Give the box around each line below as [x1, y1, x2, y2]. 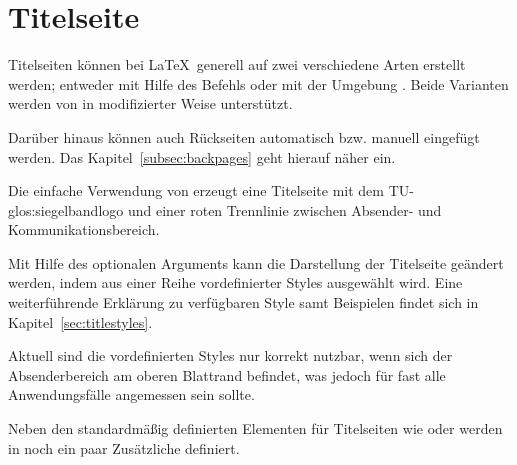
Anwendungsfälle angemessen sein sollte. [8, 384, 255, 405]
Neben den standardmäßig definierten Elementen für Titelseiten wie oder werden [8, 418, 503, 439]
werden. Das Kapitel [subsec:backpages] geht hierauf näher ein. [8, 146, 396, 167]
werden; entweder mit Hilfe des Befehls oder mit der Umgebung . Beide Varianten [8, 73, 509, 94]
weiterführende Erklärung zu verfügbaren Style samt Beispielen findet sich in [8, 292, 479, 313]
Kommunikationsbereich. [8, 219, 160, 240]
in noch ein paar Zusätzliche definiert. [8, 437, 240, 458]
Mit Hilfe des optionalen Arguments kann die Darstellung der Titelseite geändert [8, 252, 504, 273]
